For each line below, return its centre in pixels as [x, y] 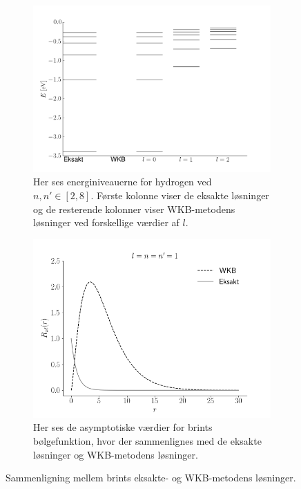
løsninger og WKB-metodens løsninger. [116, 454]
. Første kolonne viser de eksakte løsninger [180, 195]
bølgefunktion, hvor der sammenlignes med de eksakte [147, 440]
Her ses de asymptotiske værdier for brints [123, 427]
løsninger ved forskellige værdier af [106, 222]
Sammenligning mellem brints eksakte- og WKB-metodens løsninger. [151, 478]
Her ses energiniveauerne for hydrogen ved [123, 182]
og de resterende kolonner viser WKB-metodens [134, 209]
